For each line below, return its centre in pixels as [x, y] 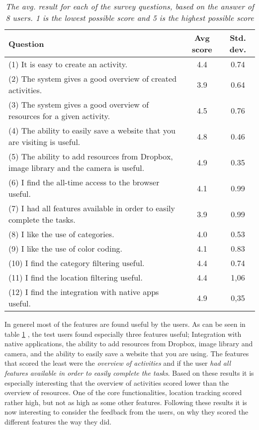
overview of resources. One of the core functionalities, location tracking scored [123, 392]
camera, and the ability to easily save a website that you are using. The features [127, 353]
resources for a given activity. [59, 116]
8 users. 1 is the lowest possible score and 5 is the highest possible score [130, 18]
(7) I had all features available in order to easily [92, 208]
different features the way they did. [58, 421]
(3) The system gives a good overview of [79, 104]
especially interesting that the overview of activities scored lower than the [117, 382]
